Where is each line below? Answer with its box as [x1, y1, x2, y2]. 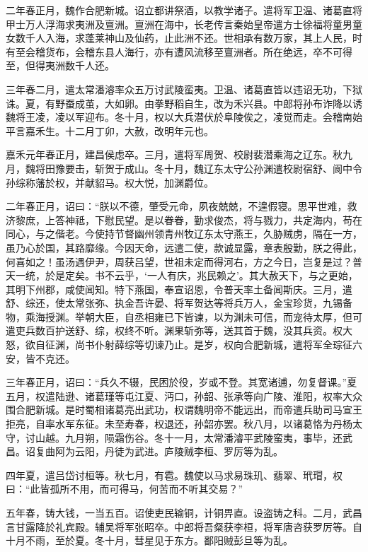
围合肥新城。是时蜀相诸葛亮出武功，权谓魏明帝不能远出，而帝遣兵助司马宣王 [6, 402, 362, 417]
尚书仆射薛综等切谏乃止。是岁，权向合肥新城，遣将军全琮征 [74, 337, 352, 352]
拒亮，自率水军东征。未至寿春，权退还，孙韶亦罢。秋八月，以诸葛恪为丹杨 [6, 416, 352, 431]
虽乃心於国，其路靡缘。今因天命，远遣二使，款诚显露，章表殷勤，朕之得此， [6, 240, 362, 254]
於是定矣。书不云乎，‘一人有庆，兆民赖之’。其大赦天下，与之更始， [45, 268, 358, 283]
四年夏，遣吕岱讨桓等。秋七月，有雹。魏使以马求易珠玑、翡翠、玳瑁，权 [6, 467, 343, 482]
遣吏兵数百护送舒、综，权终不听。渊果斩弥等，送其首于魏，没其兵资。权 [6, 323, 343, 338]
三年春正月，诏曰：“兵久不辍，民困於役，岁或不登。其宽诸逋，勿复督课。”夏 [6, 375, 357, 389]
